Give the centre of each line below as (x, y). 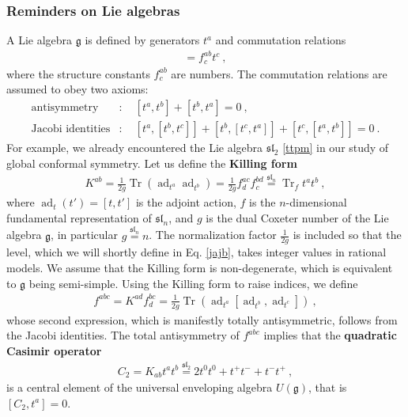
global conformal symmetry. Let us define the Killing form (152, 163)
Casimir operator (54, 350)
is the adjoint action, (186, 202)
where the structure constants (78, 73)
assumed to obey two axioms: (77, 89)
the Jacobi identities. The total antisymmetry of (123, 335)
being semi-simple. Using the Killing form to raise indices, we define (193, 283)
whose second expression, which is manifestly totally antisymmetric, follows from (202, 319)
